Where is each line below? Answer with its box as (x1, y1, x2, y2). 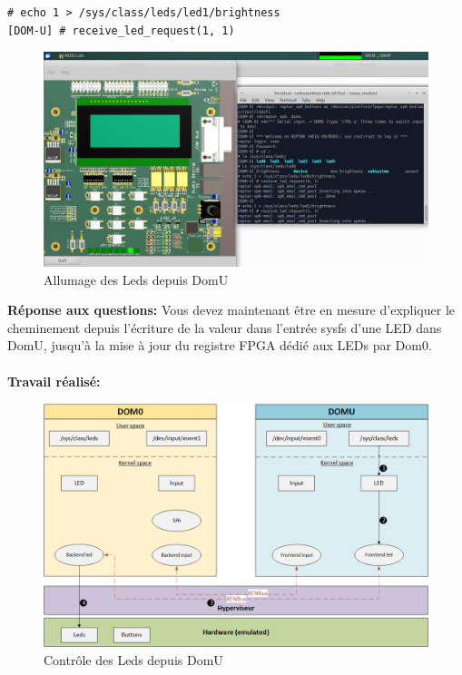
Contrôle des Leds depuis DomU (44, 650, 223, 669)
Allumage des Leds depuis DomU (44, 269, 229, 289)
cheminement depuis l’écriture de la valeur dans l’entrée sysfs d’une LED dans (7, 318, 442, 337)
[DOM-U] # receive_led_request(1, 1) (7, 24, 235, 37)
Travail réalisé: (7, 371, 101, 390)
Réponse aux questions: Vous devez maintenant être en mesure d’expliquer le (7, 300, 455, 319)
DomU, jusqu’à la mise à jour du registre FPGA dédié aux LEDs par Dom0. (7, 336, 432, 355)
